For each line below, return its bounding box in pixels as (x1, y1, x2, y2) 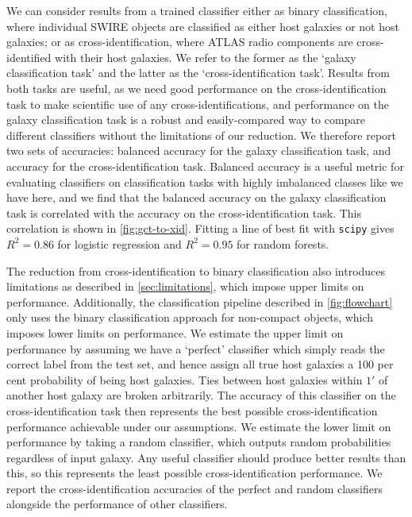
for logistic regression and (57, 235, 182, 252)
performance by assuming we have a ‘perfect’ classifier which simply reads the (6, 340, 385, 357)
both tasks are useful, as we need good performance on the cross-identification (6, 79, 387, 96)
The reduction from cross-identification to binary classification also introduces (6, 262, 386, 279)
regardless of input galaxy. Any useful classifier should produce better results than (6, 449, 406, 465)
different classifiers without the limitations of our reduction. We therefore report (6, 126, 397, 143)
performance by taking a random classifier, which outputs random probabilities (6, 434, 391, 450)
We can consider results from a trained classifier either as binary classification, (6, 2, 387, 18)
